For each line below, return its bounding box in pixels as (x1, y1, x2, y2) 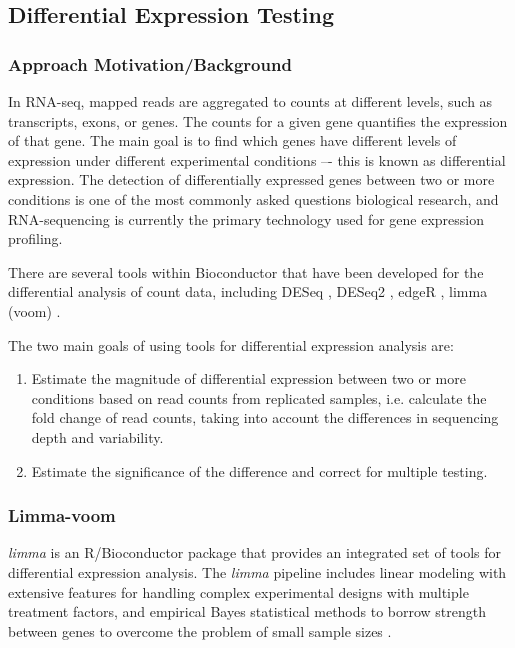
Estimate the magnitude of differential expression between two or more (31, 368, 466, 389)
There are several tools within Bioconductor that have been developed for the (8, 261, 484, 282)
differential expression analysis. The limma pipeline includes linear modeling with (8, 561, 507, 582)
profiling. (8, 228, 63, 249)
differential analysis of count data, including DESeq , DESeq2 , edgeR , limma (8, 281, 488, 302)
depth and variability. (31, 426, 164, 447)
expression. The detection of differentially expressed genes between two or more (8, 169, 495, 190)
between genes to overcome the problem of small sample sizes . (8, 620, 392, 641)
